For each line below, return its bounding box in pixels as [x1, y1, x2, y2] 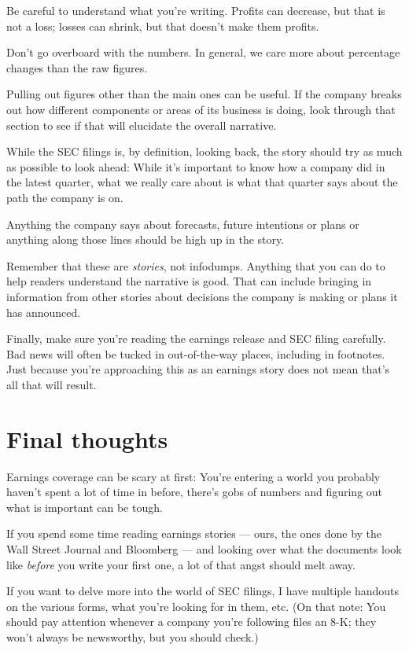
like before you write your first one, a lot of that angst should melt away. [6, 556, 356, 572]
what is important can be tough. [6, 498, 163, 515]
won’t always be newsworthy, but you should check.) [6, 628, 259, 645]
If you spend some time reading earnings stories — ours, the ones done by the [6, 525, 382, 542]
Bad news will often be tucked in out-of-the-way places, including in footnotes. [6, 345, 385, 362]
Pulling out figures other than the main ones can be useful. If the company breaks [6, 86, 402, 102]
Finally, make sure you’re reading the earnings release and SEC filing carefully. [6, 330, 386, 347]
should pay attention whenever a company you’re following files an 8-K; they [6, 613, 377, 630]
